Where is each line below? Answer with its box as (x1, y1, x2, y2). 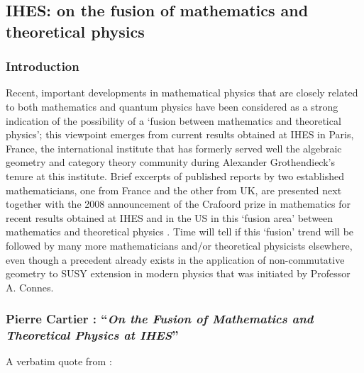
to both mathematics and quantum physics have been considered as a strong (6, 99, 338, 113)
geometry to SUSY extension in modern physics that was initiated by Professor (6, 266, 351, 281)
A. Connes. (6, 279, 54, 294)
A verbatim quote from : (6, 354, 112, 369)
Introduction (6, 57, 79, 75)
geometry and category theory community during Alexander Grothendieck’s (6, 155, 335, 169)
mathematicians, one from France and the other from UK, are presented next (6, 182, 342, 197)
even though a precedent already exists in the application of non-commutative (6, 252, 345, 267)
